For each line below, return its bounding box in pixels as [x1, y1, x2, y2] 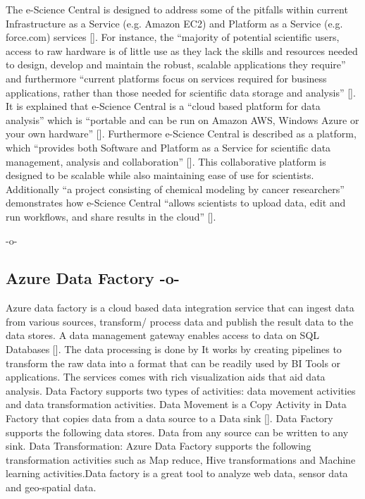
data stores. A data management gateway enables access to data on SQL [6, 328, 320, 343]
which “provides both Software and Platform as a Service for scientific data [6, 140, 331, 154]
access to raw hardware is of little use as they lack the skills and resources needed [6, 43, 358, 58]
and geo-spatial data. [6, 480, 97, 495]
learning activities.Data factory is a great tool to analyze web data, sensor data [6, 466, 348, 481]
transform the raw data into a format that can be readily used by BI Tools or [6, 355, 341, 370]
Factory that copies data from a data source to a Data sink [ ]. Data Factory [6, 411, 333, 426]
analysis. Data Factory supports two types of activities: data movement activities [6, 383, 356, 398]
